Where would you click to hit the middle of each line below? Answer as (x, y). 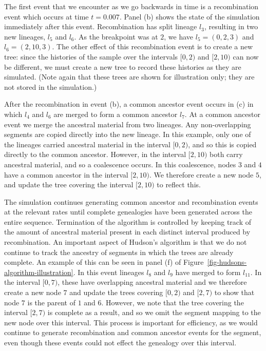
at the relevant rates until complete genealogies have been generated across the (128, 212)
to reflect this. (179, 184)
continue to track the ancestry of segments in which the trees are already (119, 252)
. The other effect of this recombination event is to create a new (153, 46)
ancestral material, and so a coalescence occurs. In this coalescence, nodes (120, 164)
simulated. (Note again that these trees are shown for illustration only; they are (129, 77)
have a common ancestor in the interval (66, 174)
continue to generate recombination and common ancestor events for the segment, (133, 332)
